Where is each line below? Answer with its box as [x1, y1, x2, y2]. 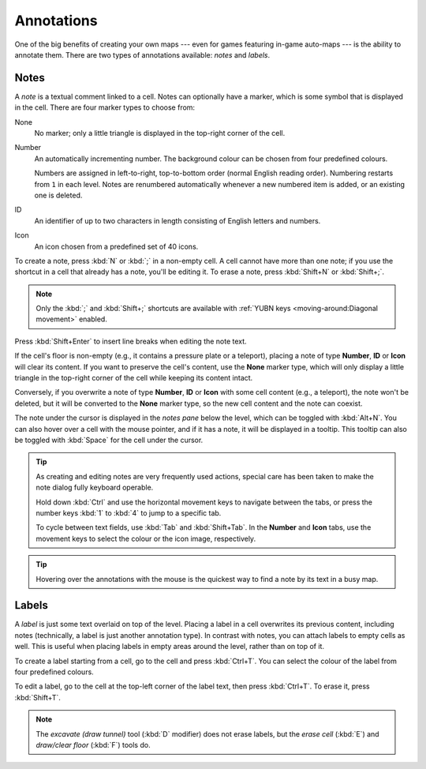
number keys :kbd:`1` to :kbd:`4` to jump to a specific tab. [35, 508, 222, 517]
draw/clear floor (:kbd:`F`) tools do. [35, 740, 151, 749]
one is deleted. [34, 190, 83, 200]
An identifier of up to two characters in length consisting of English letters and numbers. [34, 216, 321, 225]
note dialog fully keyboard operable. [35, 482, 154, 493]
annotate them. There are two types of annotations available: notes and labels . [14, 50, 271, 59]
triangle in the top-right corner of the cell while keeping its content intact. [14, 373, 253, 383]
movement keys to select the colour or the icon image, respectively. [35, 534, 256, 543]
